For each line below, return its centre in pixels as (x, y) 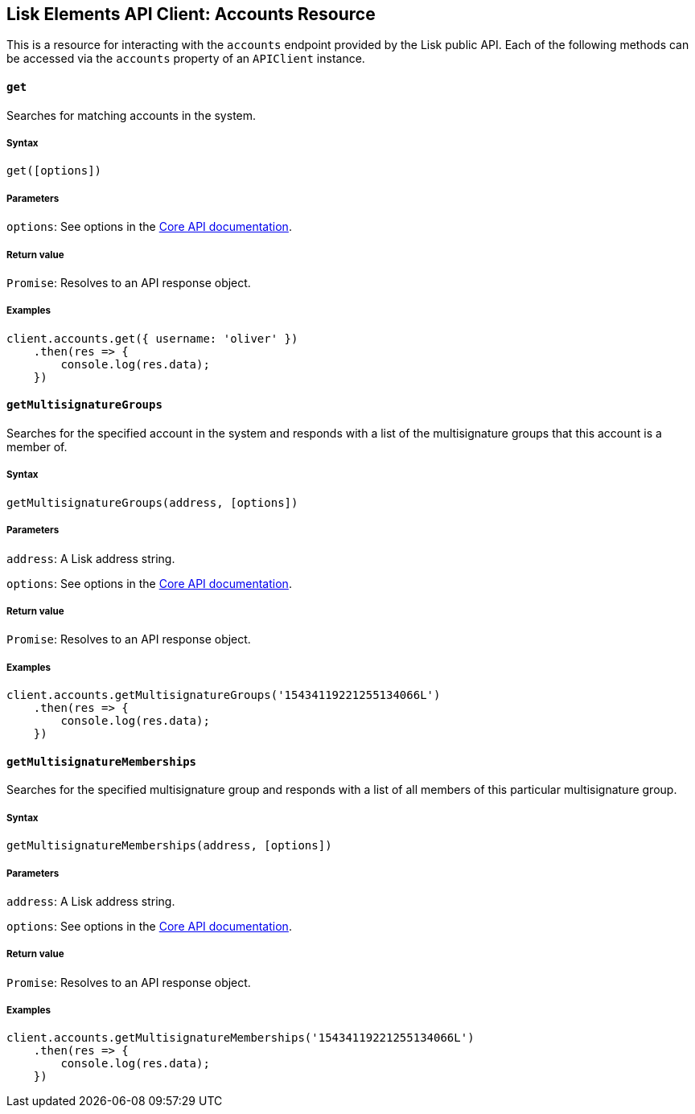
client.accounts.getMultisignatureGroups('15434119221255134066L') (224, 695)
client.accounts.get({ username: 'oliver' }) (152, 338)
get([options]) (54, 171)
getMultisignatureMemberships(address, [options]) (169, 846)
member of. (37, 446)
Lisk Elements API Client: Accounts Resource (191, 14)
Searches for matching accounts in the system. (132, 115)
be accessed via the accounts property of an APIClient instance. (186, 59)
